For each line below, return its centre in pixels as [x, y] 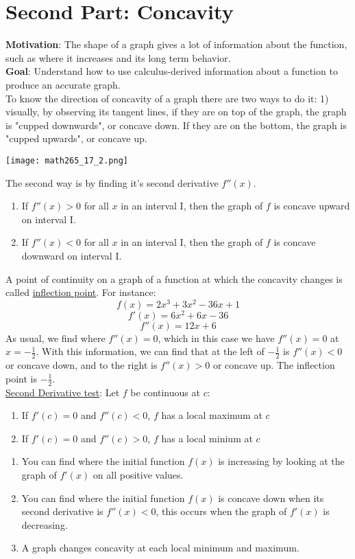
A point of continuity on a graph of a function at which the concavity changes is [174, 278]
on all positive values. [138, 475]
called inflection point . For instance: [81, 292]
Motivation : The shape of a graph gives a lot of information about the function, [176, 44]
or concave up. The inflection [274, 365]
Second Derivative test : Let [63, 392]
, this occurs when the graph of [221, 511]
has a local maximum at [212, 415]
